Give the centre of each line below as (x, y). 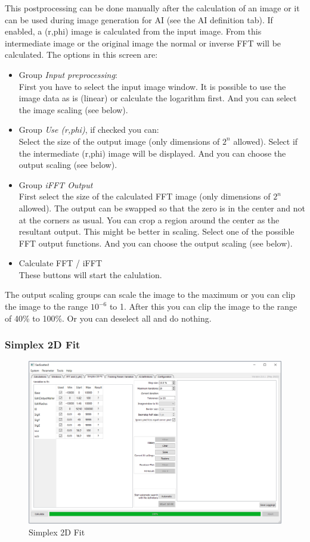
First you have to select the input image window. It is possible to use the (152, 86)
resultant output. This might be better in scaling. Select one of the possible (156, 231)
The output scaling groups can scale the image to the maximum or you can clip (150, 295)
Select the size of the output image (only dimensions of (119, 141)
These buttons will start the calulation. (90, 274)
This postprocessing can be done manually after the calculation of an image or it (152, 8)
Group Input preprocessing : (68, 74)
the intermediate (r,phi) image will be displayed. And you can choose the (152, 153)
